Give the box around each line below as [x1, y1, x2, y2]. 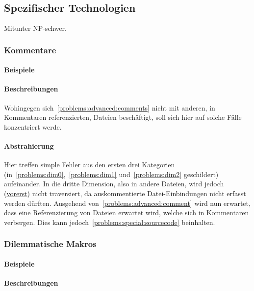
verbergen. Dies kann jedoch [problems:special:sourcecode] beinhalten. [4, 217, 215, 227]
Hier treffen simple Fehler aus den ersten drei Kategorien [4, 159, 175, 170]
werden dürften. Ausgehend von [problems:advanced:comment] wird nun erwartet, [4, 198, 251, 208]
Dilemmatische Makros [4, 238, 97, 250]
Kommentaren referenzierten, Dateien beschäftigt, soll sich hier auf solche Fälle [4, 112, 242, 122]
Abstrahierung [4, 141, 54, 151]
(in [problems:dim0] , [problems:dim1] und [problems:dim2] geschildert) [4, 169, 219, 179]
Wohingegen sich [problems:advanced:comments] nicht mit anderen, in [4, 102, 215, 112]
